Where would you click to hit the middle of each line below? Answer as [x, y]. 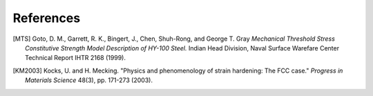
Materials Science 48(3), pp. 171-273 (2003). [89, 80]
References [47, 18]
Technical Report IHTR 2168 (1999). [75, 58]
